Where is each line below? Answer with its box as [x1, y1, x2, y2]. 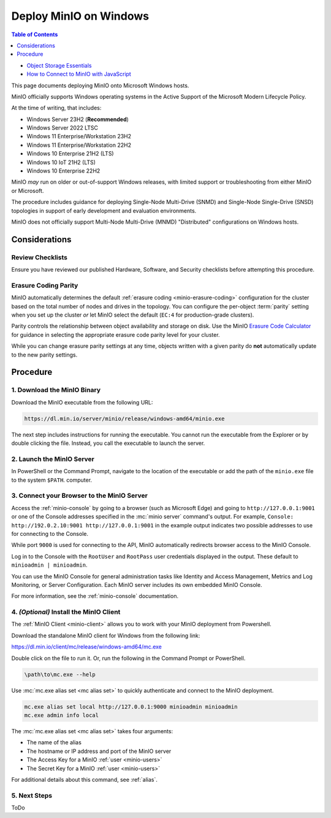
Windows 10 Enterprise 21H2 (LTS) [26, 150, 114, 157]
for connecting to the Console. [11, 530, 89, 537]
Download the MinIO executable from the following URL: [11, 398, 153, 406]
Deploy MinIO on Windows [11, 9, 150, 23]
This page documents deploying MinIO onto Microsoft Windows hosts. [11, 82, 189, 89]
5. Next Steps [11, 791, 52, 800]
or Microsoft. [11, 187, 44, 194]
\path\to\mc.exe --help [24, 671, 96, 678]
